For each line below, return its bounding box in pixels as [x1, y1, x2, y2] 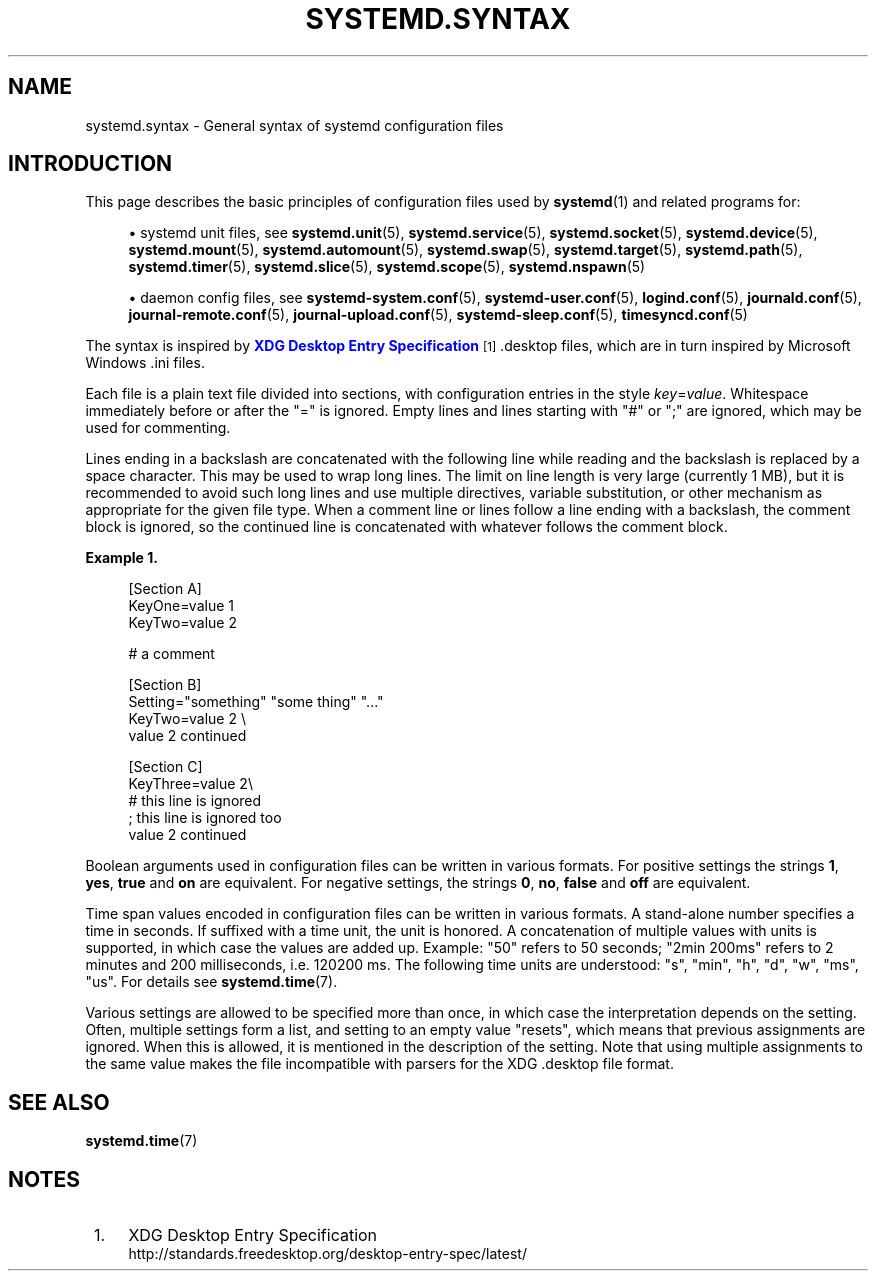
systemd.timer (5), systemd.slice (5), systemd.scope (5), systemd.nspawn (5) [128, 258, 646, 276]
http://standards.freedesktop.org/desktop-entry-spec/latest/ [128, 1245, 527, 1263]
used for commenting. [85, 419, 231, 437]
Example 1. [85, 549, 158, 567]
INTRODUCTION [8, 151, 173, 177]
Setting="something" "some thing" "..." [128, 693, 384, 711]
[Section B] [128, 676, 202, 694]
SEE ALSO [8, 1089, 110, 1115]
